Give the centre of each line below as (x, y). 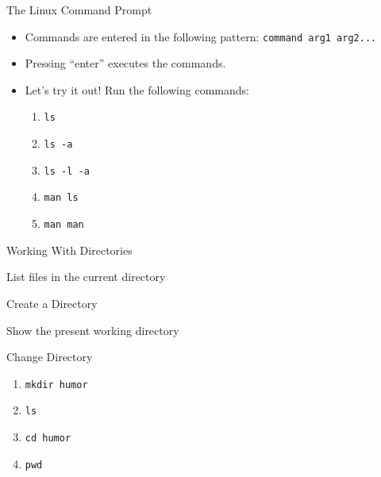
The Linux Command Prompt (79, 10)
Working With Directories (69, 250)
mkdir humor (56, 385)
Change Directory (50, 357)
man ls (61, 198)
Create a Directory (52, 303)
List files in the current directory (86, 277)
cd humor (48, 438)
